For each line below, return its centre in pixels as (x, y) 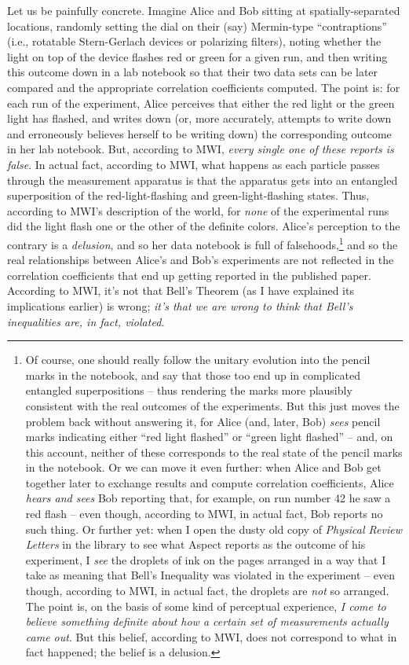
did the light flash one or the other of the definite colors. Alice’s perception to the (204, 226)
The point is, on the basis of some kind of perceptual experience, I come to (206, 606)
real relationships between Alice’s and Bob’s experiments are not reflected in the (201, 260)
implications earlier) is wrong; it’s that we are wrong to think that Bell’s (180, 305)
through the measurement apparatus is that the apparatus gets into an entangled (203, 180)
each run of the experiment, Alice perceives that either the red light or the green (201, 103)
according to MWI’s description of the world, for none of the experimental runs (198, 210)
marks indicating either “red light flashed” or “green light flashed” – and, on (209, 437)
